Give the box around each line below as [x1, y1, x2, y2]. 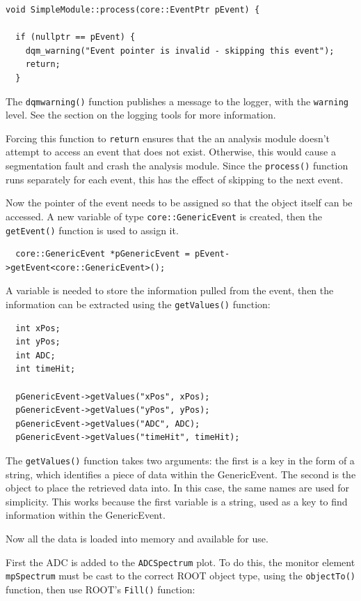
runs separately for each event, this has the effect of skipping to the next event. [6, 172, 344, 186]
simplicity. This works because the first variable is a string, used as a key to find [6, 494, 348, 508]
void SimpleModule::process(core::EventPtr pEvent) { [6, 5, 260, 15]
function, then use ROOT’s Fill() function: [6, 581, 195, 596]
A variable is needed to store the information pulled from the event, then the [6, 283, 334, 298]
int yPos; [15, 337, 61, 347]
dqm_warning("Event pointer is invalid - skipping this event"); [25, 45, 335, 56]
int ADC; [15, 350, 56, 360]
